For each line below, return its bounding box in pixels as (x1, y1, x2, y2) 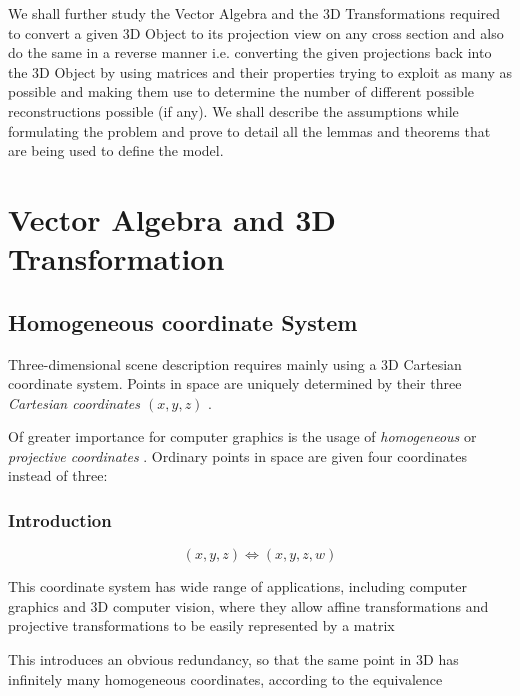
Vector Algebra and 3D (8, 198, 336, 239)
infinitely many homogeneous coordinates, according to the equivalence (8, 668, 443, 689)
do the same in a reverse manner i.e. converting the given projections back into (8, 42, 492, 63)
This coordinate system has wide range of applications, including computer (8, 576, 468, 597)
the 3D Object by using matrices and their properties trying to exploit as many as (8, 61, 512, 82)
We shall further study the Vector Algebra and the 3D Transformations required (8, 3, 501, 23)
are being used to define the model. (8, 140, 224, 161)
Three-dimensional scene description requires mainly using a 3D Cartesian (8, 353, 462, 374)
